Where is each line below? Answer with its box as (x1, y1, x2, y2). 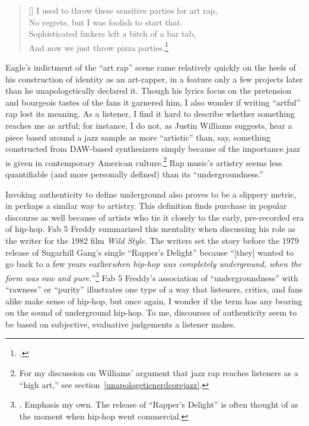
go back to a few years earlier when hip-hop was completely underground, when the (5, 257, 302, 270)
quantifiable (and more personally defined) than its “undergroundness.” (5, 168, 263, 180)
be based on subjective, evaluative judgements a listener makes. (5, 317, 236, 330)
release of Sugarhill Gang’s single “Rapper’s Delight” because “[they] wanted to (5, 246, 294, 258)
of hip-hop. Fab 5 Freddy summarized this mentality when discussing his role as (5, 222, 296, 235)
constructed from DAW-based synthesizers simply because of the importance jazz (5, 142, 301, 155)
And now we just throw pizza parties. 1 (28, 39, 168, 53)
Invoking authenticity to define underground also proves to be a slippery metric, (5, 187, 297, 200)
